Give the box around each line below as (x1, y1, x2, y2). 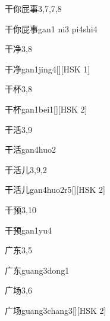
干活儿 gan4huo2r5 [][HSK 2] (5, 183, 105, 196)
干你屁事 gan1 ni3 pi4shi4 (5, 22, 98, 35)
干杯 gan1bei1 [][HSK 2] (5, 102, 87, 115)
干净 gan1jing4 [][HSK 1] (5, 62, 90, 75)
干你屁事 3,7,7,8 (5, 2, 62, 14)
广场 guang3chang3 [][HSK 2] (5, 304, 106, 316)
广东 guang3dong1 (5, 264, 70, 276)
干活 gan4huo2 (5, 143, 56, 156)
